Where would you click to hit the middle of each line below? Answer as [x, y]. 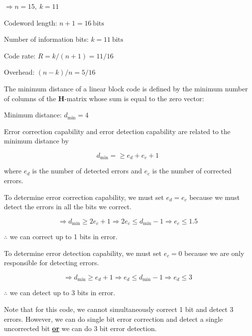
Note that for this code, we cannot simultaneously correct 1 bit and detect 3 [119, 309]
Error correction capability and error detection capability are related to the [117, 131]
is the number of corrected [192, 171]
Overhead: [19, 72]
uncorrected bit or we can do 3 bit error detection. [80, 328]
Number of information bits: [46, 39]
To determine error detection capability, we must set [83, 253]
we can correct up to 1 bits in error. [64, 237]
